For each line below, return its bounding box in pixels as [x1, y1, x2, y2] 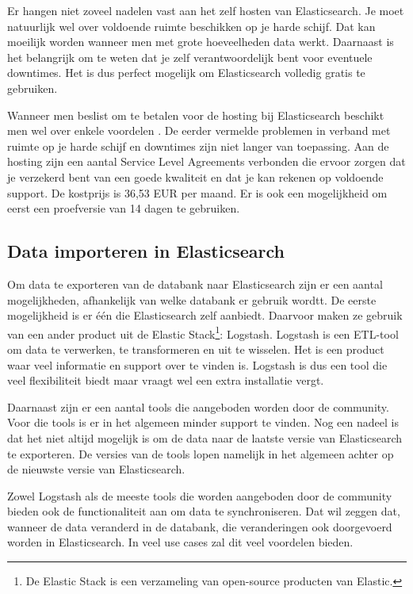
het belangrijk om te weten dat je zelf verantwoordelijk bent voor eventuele [7, 48, 373, 65]
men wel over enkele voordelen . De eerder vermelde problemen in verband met [7, 122, 391, 139]
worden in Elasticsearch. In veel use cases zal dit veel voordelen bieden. [7, 534, 354, 550]
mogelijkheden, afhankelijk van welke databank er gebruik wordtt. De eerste [7, 291, 377, 308]
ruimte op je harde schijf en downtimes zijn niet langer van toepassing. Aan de [7, 137, 389, 154]
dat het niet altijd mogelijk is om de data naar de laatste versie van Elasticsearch [7, 429, 403, 446]
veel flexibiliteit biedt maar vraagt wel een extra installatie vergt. [7, 372, 324, 389]
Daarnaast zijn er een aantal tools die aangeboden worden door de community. [7, 398, 389, 415]
